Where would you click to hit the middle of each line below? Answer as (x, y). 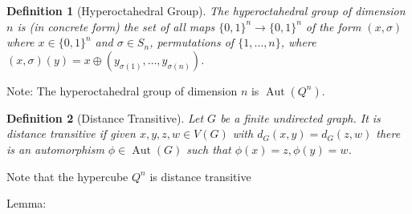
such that (209, 149)
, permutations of (192, 42)
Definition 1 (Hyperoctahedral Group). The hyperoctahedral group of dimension (206, 10)
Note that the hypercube (67, 176)
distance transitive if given (71, 133)
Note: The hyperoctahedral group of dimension (122, 90)
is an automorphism (55, 149)
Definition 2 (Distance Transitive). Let (105, 117)
